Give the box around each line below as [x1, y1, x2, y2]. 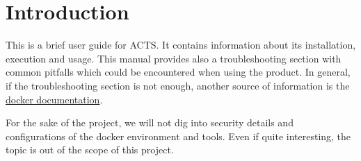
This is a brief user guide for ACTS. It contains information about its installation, [6, 37, 356, 52]
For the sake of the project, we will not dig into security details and [6, 115, 294, 130]
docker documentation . [6, 92, 103, 106]
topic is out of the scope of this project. [6, 142, 174, 157]
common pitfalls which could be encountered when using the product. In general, [6, 65, 351, 79]
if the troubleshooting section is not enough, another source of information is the [6, 78, 350, 92]
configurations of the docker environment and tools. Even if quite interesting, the [6, 128, 351, 143]
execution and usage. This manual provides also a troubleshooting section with [6, 51, 342, 65]
